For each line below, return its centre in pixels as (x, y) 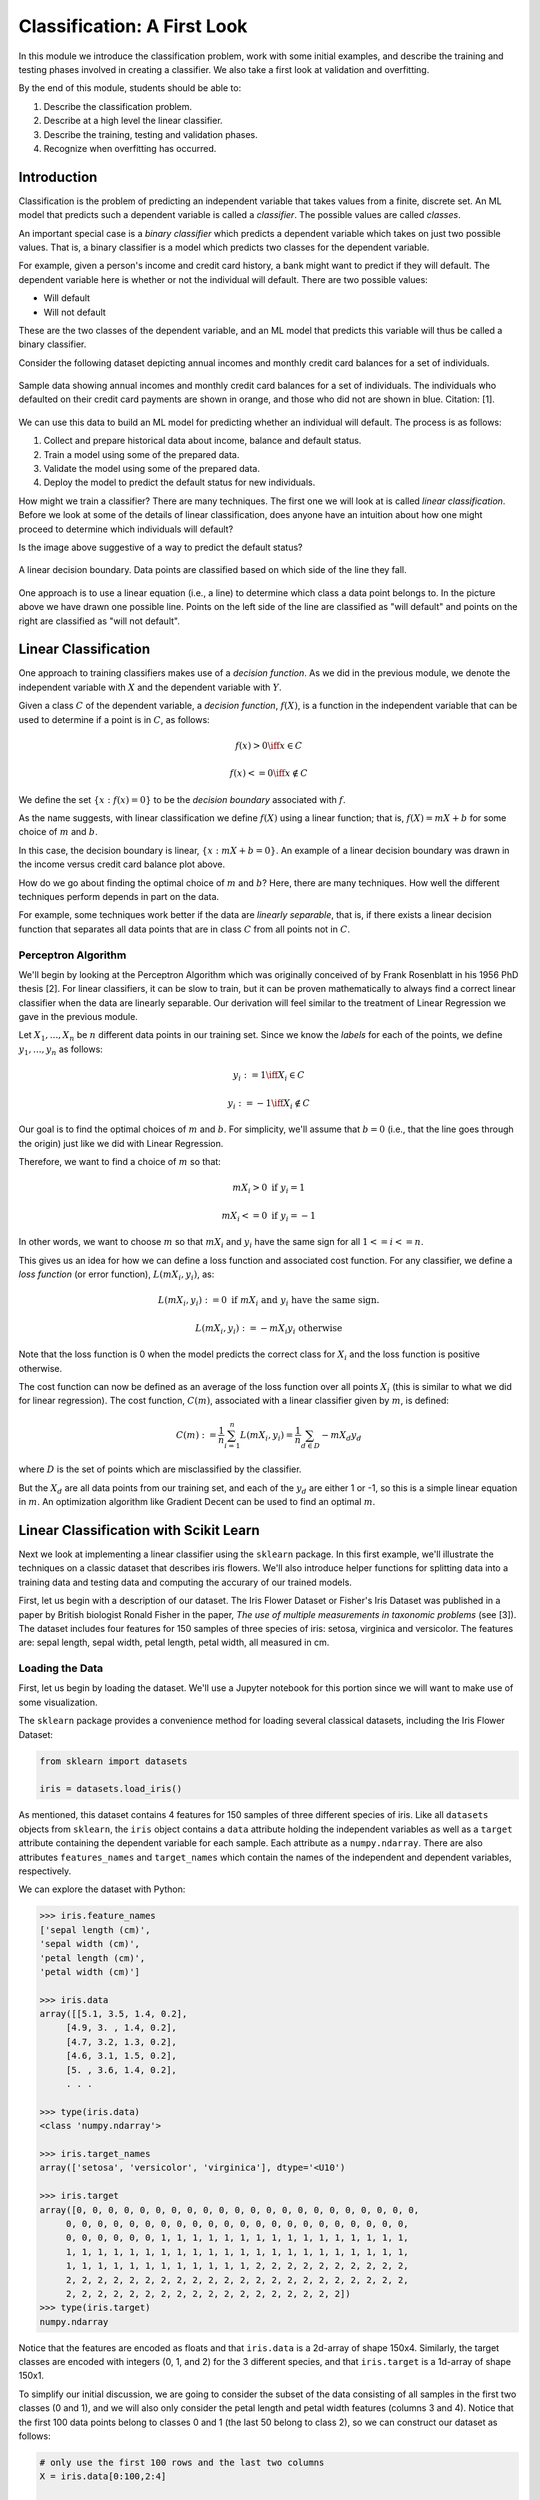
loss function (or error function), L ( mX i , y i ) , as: (116, 1275)
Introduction (58, 176)
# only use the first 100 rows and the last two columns (182, 2462)
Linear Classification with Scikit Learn (139, 1530)
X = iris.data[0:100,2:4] (103, 2476)
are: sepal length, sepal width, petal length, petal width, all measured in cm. (174, 1642)
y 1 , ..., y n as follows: (61, 1050)
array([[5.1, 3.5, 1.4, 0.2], (113, 2014)
